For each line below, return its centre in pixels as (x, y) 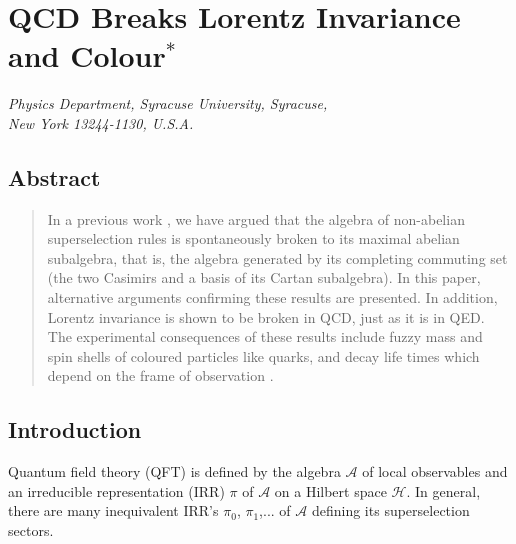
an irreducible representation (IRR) (116, 490)
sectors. (31, 530)
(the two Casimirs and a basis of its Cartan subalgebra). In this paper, (264, 277)
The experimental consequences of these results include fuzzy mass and (265, 336)
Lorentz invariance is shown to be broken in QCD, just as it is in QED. (266, 316)
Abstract (54, 176)
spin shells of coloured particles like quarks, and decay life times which (263, 355)
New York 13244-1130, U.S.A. (101, 122)
